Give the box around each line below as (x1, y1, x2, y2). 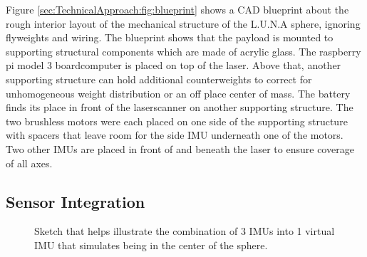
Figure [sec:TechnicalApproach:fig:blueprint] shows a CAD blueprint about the (6, 2, 349, 16)
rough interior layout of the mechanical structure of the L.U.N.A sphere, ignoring (6, 16, 361, 31)
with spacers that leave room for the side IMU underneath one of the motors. (6, 127, 343, 142)
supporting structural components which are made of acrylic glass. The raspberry (6, 43, 361, 58)
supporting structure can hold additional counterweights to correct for (6, 71, 312, 86)
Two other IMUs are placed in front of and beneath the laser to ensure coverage (6, 141, 354, 156)
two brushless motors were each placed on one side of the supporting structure (6, 113, 348, 128)
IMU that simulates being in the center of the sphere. (34, 237, 268, 252)
